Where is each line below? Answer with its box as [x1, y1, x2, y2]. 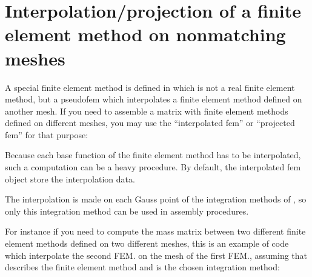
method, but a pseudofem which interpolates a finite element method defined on [5, 93, 302, 105]
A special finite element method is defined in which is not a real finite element [5, 81, 295, 93]
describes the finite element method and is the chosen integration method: [5, 261, 280, 273]
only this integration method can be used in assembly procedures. [5, 204, 249, 217]
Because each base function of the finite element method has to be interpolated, [5, 149, 301, 161]
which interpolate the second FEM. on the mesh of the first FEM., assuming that [5, 249, 308, 261]
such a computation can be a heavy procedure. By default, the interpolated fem [5, 161, 301, 173]
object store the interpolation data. [5, 172, 135, 185]
